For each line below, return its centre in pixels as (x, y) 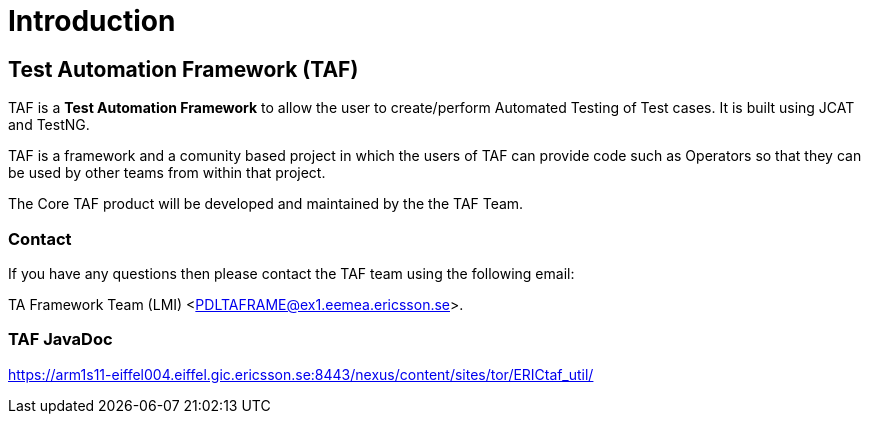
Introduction (92, 21)
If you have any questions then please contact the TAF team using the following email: (291, 273)
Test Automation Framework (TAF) (183, 69)
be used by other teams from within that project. (167, 173)
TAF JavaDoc (60, 339)
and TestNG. (49, 125)
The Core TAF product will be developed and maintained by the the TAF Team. (266, 204)
